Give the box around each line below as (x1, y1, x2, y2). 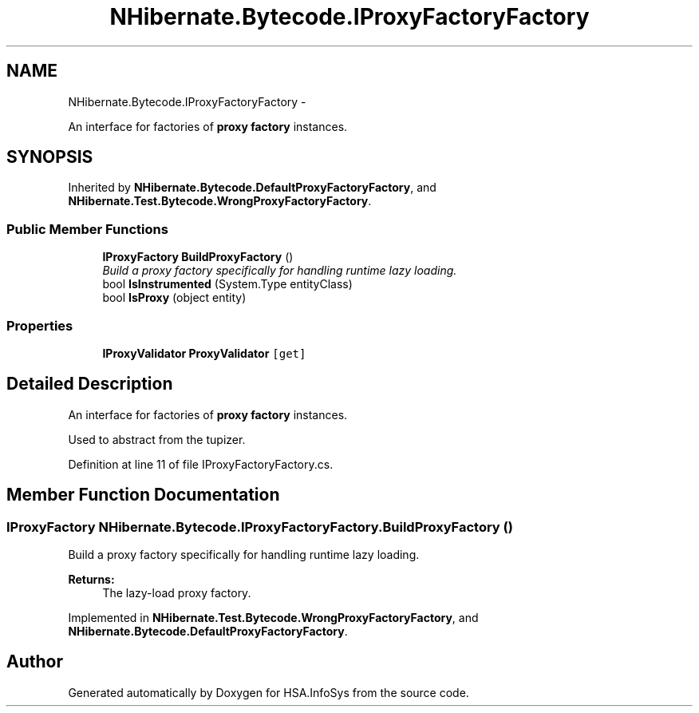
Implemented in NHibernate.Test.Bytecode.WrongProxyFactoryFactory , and (68, 611, 479, 624)
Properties (6, 317, 73, 334)
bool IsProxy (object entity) (102, 291, 247, 305)
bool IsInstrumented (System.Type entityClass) (102, 277, 353, 291)
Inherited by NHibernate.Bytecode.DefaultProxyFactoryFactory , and (68, 180, 436, 195)
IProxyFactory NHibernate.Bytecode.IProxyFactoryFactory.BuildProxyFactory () (6, 518, 513, 535)
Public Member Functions (6, 220, 168, 237)
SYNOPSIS (6, 147, 93, 168)
